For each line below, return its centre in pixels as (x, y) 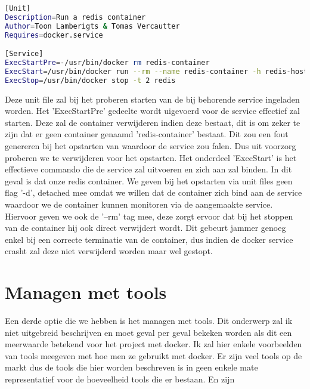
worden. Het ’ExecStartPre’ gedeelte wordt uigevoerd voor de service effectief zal (152, 111)
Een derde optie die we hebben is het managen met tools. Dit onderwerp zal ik (149, 321)
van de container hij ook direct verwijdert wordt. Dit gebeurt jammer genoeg (145, 228)
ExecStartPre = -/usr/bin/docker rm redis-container (107, 63)
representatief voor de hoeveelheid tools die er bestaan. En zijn (120, 379)
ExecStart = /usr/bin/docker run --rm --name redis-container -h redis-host (156, 71)
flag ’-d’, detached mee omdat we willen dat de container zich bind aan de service (154, 192)
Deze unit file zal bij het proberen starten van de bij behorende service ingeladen (152, 99)
